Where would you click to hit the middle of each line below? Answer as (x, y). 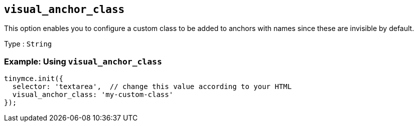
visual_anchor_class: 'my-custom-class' (93, 95)
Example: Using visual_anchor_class (83, 61)
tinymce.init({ (34, 79)
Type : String (28, 44)
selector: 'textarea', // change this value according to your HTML (152, 87)
